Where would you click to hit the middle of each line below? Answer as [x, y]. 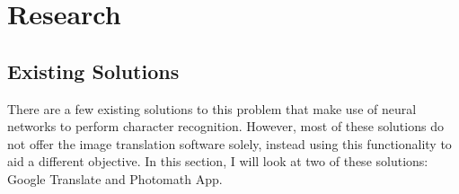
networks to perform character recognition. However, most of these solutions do [225, 126]
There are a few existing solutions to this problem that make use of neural [212, 108]
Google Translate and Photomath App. [115, 178]
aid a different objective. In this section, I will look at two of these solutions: [218, 161]
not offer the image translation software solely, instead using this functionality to [229, 143]
